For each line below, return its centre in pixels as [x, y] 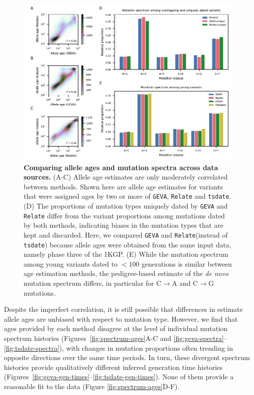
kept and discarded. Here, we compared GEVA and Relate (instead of [126, 234]
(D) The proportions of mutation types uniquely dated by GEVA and [126, 206]
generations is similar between [187, 263]
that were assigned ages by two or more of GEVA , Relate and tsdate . [127, 196]
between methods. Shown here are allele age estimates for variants [123, 186]
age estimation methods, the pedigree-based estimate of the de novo [126, 273]
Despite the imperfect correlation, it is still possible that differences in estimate [124, 309]
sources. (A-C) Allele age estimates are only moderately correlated [126, 177]
